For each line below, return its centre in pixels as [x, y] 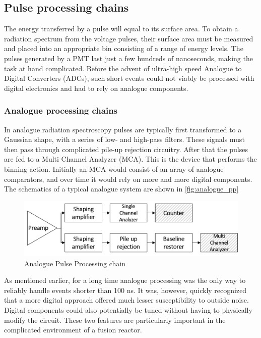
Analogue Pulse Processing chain [75, 263]
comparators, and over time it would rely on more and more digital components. [128, 179]
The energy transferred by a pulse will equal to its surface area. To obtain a [121, 29]
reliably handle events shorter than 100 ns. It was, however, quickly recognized [125, 290]
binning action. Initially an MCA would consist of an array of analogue [114, 168]
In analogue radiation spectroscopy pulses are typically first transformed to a [123, 129]
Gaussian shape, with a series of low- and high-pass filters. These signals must [124, 139]
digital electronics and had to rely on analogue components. [96, 88]
